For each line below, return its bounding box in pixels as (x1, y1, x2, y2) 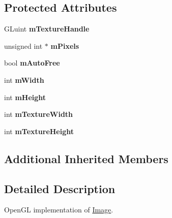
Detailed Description (4, 180, 116, 196)
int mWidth (4, 74, 44, 85)
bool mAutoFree (4, 57, 60, 68)
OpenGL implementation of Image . (4, 204, 113, 215)
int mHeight (4, 91, 46, 102)
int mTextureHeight (4, 126, 74, 136)
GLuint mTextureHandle (4, 23, 90, 34)
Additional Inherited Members (4, 150, 168, 166)
